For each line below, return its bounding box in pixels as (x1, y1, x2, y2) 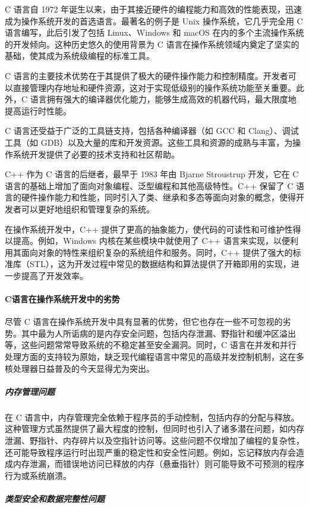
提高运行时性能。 (5, 104, 71, 117)
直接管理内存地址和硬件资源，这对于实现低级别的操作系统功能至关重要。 (12, 81, 296, 93)
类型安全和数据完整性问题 (5, 492, 105, 504)
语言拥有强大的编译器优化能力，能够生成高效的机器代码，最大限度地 (30, 93, 297, 105)
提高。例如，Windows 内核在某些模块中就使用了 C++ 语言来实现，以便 (12, 234, 290, 247)
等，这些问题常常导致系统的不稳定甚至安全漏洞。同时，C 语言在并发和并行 (5, 338, 297, 351)
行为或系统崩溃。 (5, 469, 71, 481)
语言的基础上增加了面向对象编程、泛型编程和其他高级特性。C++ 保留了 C (5, 179, 294, 192)
